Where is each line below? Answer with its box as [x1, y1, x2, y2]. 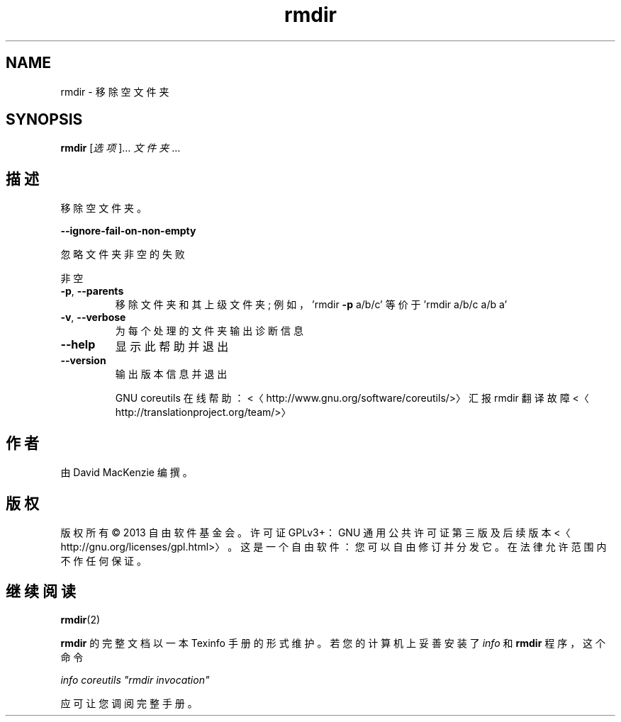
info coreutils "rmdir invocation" [60, 673, 210, 686]
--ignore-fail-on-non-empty [60, 225, 196, 237]
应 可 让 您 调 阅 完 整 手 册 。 [60, 696, 198, 709]
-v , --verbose [60, 311, 126, 324]
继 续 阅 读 [6, 582, 76, 601]
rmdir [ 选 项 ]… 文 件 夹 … [60, 142, 181, 154]
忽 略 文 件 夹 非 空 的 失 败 [60, 248, 185, 261]
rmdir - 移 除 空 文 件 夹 [60, 85, 169, 98]
